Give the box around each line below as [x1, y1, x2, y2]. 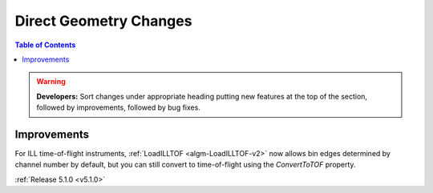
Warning [36, 77, 66, 86]
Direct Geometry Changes [14, 12, 192, 30]
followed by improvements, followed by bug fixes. [36, 103, 200, 112]
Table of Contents [14, 40, 76, 50]
